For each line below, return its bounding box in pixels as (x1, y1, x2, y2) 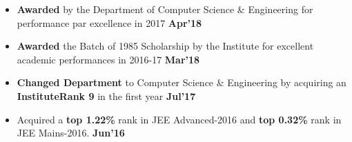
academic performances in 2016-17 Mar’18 (17, 52, 200, 66)
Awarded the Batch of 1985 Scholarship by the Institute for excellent (17, 39, 314, 53)
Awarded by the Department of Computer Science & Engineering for (17, 2, 313, 16)
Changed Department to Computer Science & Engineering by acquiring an (17, 75, 346, 90)
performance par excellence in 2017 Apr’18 (17, 15, 202, 30)
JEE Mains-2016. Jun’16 (17, 125, 125, 140)
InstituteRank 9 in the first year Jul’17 (17, 88, 196, 103)
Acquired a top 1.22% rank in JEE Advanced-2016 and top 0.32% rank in (17, 112, 342, 126)
